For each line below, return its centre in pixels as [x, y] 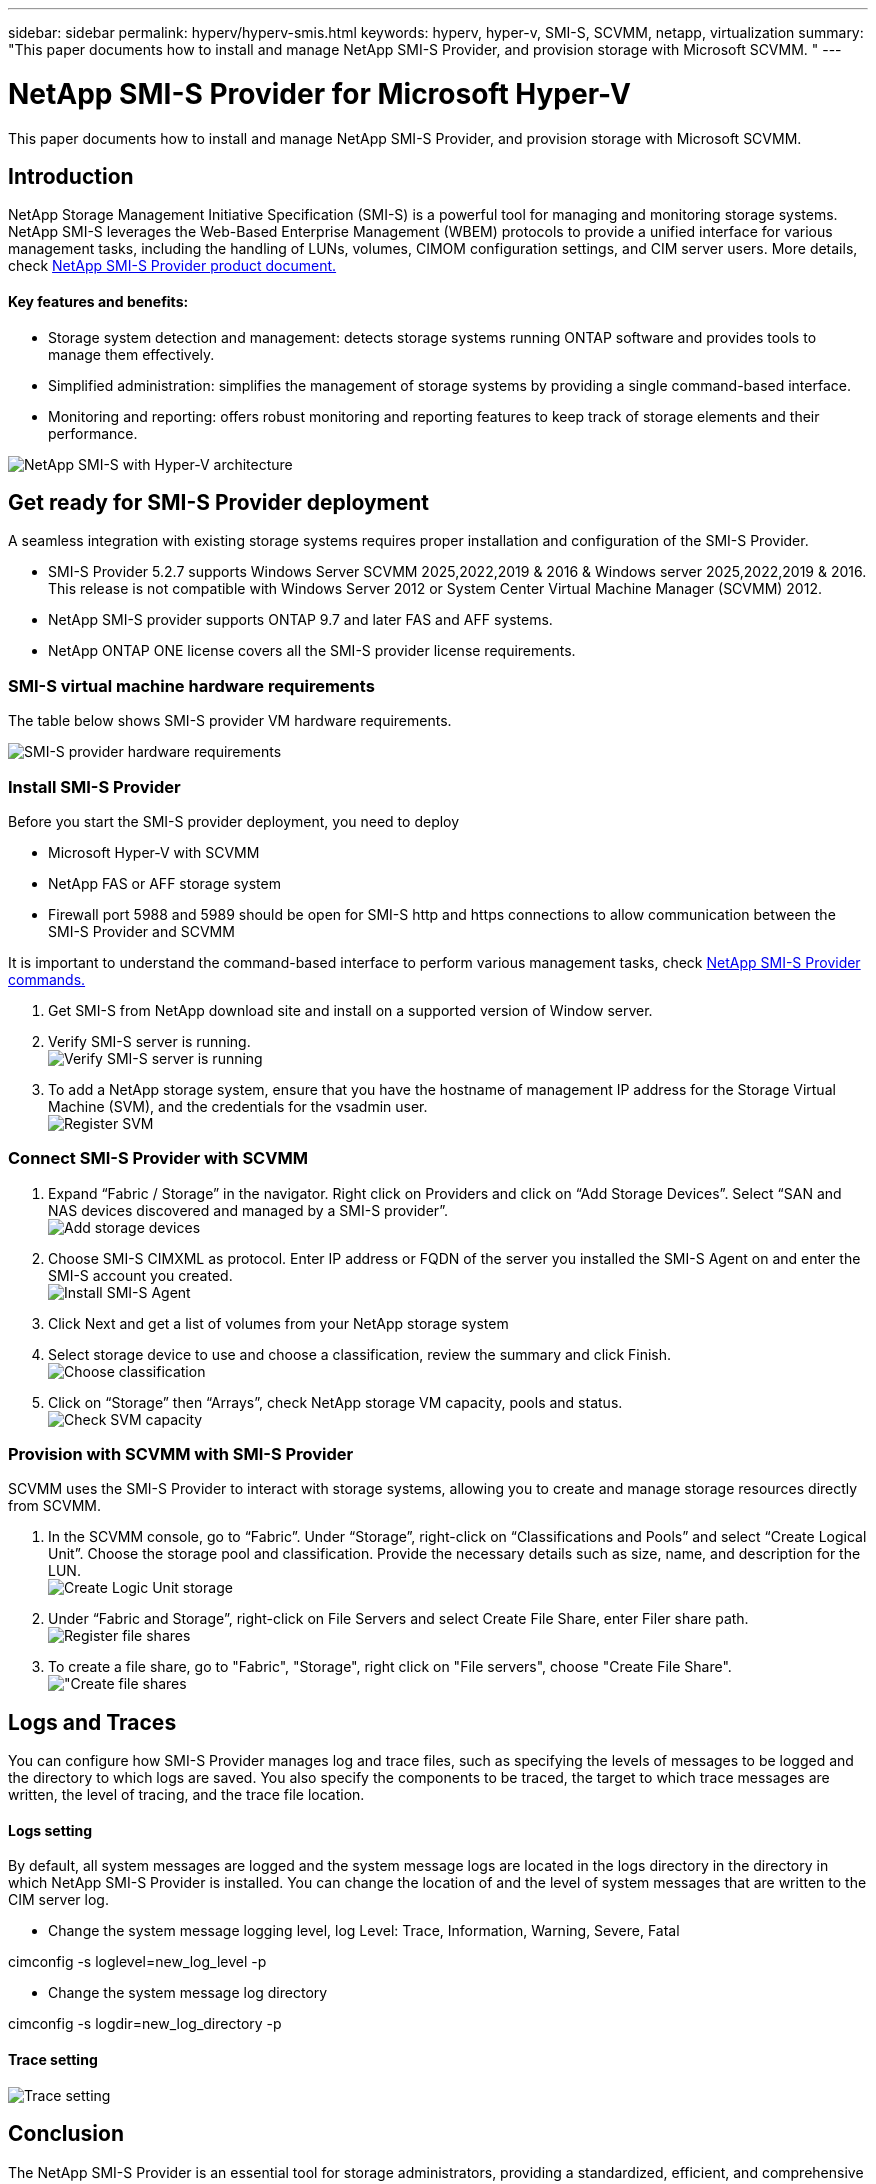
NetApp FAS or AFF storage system [164, 883]
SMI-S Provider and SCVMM [141, 931]
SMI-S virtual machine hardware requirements [191, 685]
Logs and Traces [92, 1722]
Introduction [71, 176]
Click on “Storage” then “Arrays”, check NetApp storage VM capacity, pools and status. [335, 1402]
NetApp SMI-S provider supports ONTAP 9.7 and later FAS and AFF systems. [300, 620]
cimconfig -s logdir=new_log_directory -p [145, 2024]
